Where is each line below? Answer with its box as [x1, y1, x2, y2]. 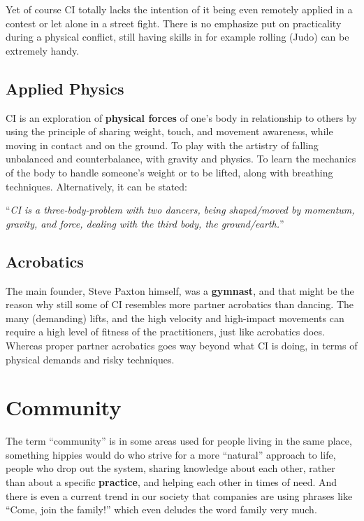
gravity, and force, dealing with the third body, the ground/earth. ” [6, 216, 284, 230]
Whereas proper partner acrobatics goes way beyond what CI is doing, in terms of [6, 338, 358, 352]
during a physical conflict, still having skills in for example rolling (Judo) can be [6, 29, 349, 44]
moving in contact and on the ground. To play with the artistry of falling [6, 137, 319, 152]
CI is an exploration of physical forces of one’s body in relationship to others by [6, 110, 357, 125]
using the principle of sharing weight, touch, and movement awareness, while [6, 124, 333, 139]
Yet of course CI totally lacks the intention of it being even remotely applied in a [6, 2, 353, 16]
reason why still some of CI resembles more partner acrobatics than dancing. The [6, 297, 354, 312]
